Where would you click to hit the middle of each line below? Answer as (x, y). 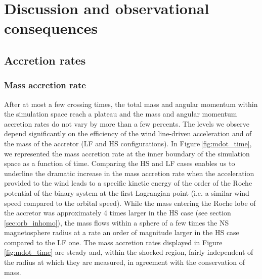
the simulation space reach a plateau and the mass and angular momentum (121, 114)
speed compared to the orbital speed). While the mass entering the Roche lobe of (130, 203)
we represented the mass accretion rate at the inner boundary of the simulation (127, 153)
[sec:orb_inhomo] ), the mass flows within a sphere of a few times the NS (117, 222)
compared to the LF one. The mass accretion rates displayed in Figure (113, 242)
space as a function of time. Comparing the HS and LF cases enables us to (120, 163)
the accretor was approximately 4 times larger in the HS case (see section (118, 213)
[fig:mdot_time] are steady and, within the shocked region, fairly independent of (129, 252)
